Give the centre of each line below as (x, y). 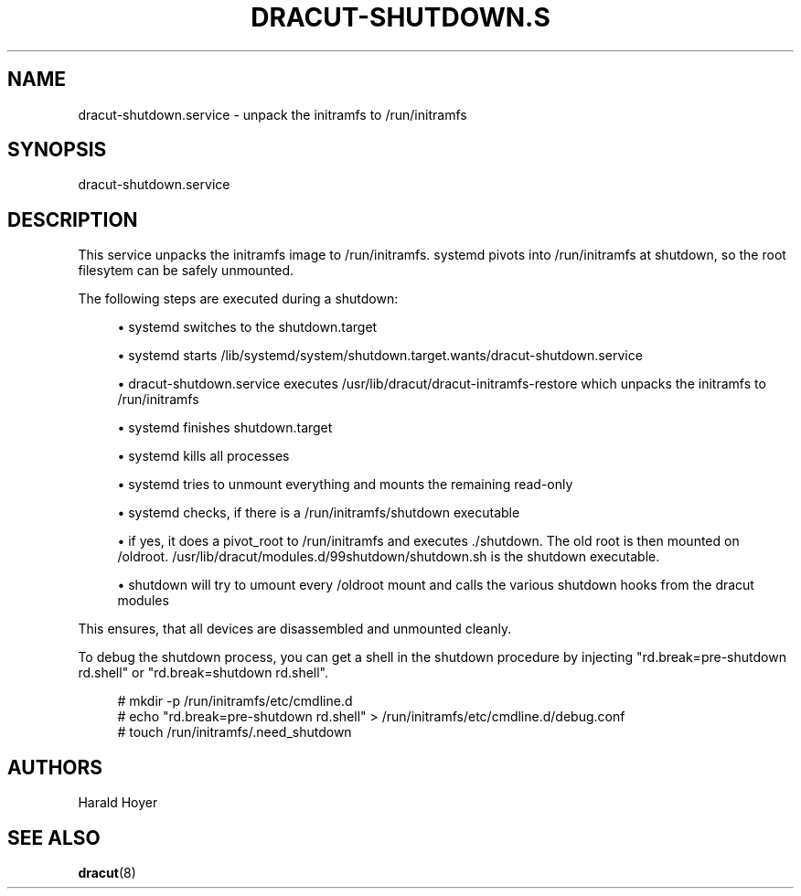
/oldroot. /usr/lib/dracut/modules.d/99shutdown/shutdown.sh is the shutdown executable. (389, 557)
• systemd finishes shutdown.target (225, 428)
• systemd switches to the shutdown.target (247, 327)
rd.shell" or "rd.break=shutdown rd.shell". (203, 673)
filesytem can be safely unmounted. (186, 271)
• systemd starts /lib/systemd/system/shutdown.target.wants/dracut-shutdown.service (380, 356)
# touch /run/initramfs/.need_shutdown (235, 732)
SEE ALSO (54, 837)
